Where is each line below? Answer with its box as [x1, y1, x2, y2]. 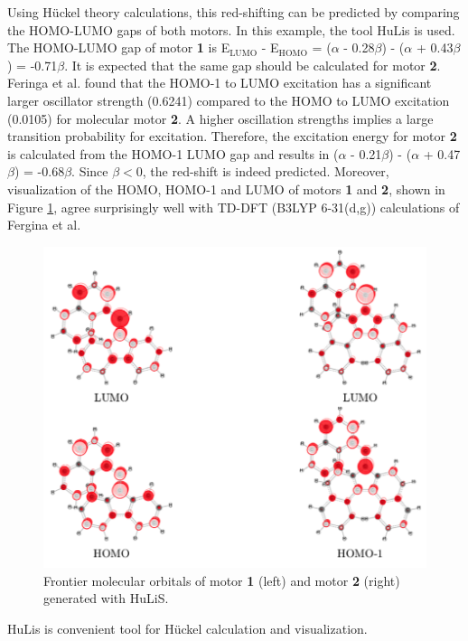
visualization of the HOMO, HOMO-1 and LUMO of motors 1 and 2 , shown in [7, 179, 445, 198]
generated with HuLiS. [43, 589, 169, 608]
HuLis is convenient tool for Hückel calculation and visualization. [7, 618, 368, 637]
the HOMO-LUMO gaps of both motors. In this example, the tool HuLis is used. [7, 20, 455, 39]
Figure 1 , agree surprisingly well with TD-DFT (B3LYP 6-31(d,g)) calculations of [7, 197, 460, 216]
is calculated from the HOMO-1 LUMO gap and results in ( [7, 144, 339, 163]
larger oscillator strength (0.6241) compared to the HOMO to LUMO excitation [7, 90, 450, 109]
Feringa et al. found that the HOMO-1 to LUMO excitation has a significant [7, 73, 432, 92]
